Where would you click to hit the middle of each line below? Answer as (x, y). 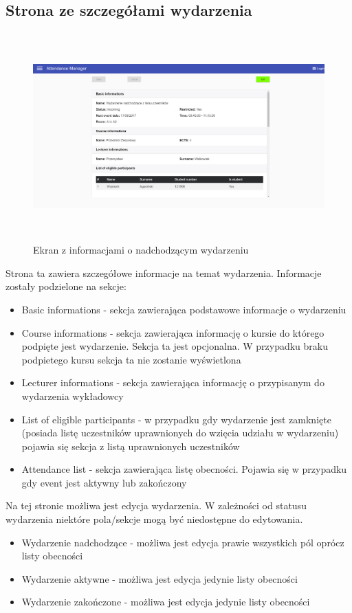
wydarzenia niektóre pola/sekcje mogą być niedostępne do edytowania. (154, 519)
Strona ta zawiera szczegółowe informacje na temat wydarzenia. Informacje (164, 272)
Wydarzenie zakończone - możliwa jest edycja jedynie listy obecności (166, 602)
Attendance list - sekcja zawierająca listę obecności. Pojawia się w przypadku (184, 469)
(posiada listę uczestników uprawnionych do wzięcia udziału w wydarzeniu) (180, 433)
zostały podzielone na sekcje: (66, 286)
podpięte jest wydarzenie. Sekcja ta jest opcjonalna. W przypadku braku (175, 346)
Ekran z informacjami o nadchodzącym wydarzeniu (141, 250)
